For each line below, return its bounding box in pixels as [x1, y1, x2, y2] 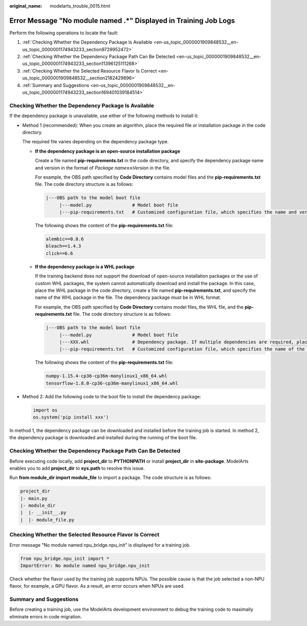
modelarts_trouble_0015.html [50, 3, 111, 9]
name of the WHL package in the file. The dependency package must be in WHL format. [35, 294, 222, 300]
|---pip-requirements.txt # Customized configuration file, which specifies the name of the [59, 346, 305, 352]
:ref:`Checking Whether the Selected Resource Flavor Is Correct [22, 68, 157, 74]
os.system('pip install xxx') [33, 415, 109, 420]
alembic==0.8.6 [46, 236, 84, 242]
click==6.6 [46, 250, 73, 256]
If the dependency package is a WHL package [35, 264, 135, 270]
